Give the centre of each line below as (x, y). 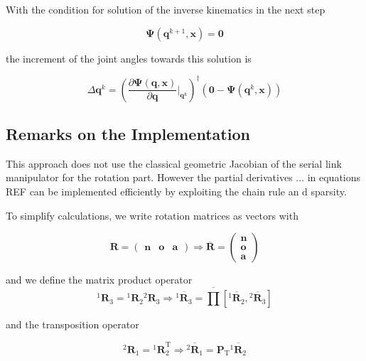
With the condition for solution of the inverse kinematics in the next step (166, 9)
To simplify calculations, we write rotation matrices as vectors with (152, 215)
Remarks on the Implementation (128, 134)
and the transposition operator (72, 324)
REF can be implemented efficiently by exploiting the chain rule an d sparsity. (176, 192)
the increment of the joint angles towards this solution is (129, 58)
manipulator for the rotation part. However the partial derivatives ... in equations (183, 177)
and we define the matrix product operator (99, 280)
